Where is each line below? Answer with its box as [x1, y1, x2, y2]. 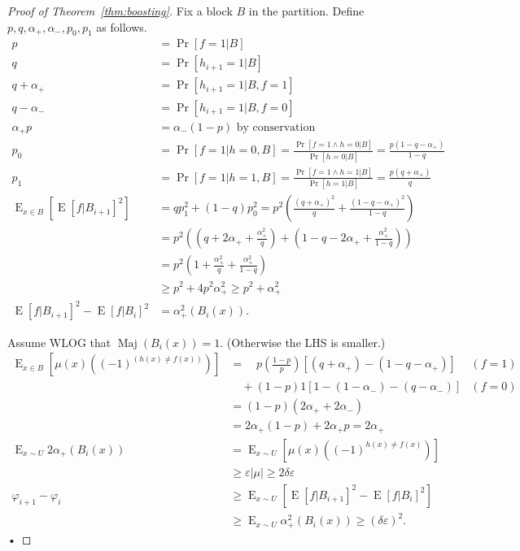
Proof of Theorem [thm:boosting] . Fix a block [7, 2, 233, 19]
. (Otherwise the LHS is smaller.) [220, 333, 386, 350]
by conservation [236, 121, 316, 133]
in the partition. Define [248, 2, 365, 19]
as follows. [96, 18, 147, 35]
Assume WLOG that [7, 333, 111, 350]
